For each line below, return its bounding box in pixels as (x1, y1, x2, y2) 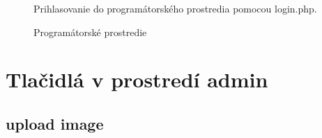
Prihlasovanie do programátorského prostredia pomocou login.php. (33, 1, 317, 15)
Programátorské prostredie (33, 24, 147, 39)
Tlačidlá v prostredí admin (6, 65, 268, 94)
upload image (6, 112, 104, 134)
